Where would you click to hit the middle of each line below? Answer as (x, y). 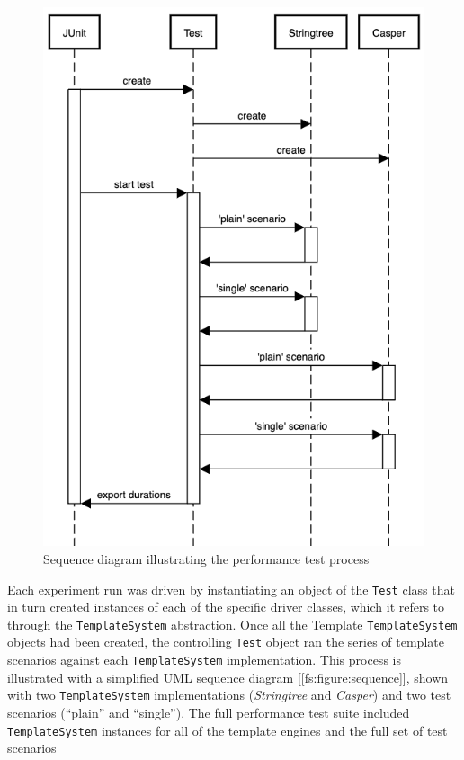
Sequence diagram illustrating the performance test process (206, 558)
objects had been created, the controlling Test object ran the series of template (226, 642)
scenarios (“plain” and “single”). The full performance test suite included (209, 713)
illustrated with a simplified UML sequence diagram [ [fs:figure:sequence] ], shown (228, 677)
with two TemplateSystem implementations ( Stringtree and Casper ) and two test (229, 695)
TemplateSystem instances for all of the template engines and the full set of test (228, 730)
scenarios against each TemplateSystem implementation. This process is (204, 660)
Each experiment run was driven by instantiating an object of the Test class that (231, 589)
